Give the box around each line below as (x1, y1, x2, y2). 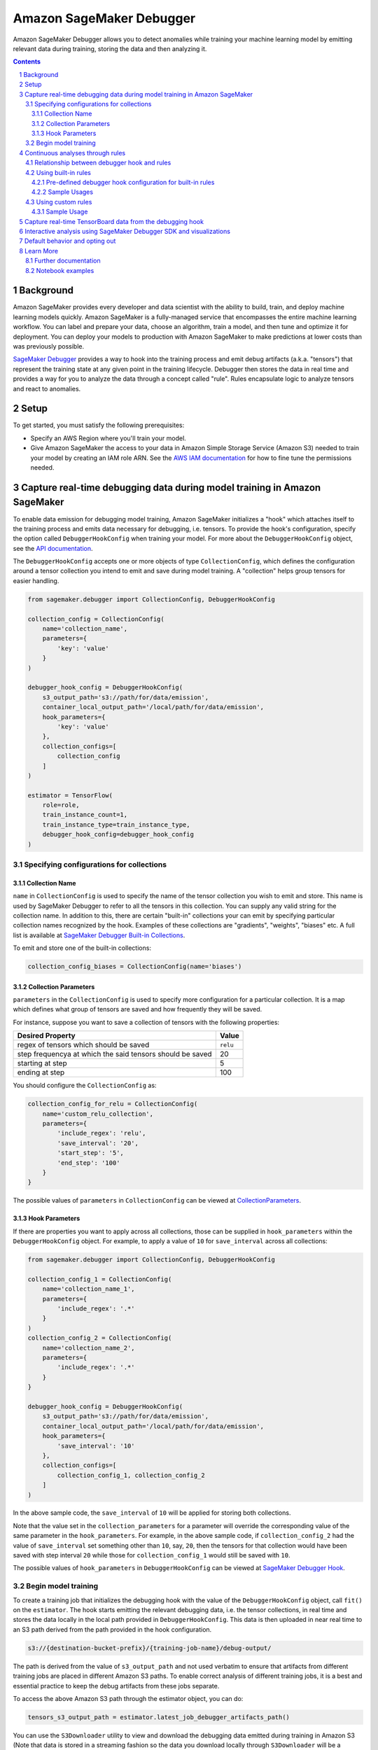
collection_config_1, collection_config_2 (57, 1471, 206, 1479)
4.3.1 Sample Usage (31, 207, 88, 216)
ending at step (17, 1067, 65, 1077)
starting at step (17, 1058, 67, 1068)
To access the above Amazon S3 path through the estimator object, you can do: (13, 1694, 244, 1702)
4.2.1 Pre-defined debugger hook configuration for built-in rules (31, 178, 215, 187)
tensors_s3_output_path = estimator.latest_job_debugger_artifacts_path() (27, 1713, 290, 1721)
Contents (13, 57, 41, 66)
